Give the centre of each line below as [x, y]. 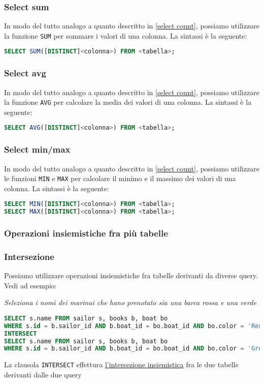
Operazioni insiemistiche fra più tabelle [86, 233]
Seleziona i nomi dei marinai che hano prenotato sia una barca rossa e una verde [130, 302]
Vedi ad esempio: [30, 285]
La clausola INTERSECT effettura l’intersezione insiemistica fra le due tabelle [121, 364]
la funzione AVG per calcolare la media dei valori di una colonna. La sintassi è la [128, 102]
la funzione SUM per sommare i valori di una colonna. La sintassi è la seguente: [126, 35]
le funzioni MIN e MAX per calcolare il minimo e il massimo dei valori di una [120, 178]
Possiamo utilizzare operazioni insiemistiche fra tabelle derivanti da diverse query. [131, 275]
